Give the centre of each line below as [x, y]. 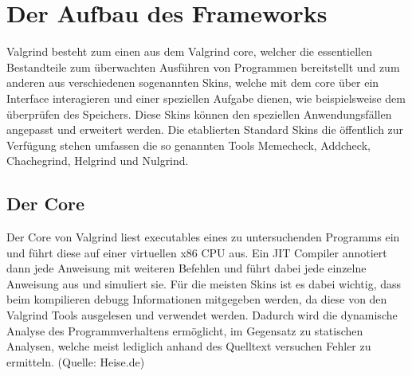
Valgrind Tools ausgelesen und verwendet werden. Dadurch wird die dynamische [202, 315]
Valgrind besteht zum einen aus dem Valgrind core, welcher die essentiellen [189, 51]
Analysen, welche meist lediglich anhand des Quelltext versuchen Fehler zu [189, 346]
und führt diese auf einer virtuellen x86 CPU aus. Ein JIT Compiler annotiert [197, 252]
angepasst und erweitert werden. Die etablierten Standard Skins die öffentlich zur [205, 129]
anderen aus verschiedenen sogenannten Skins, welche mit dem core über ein [193, 82]
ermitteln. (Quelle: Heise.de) [76, 361]
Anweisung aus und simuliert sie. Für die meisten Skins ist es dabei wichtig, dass [204, 283]
